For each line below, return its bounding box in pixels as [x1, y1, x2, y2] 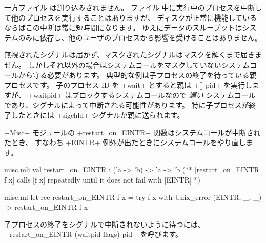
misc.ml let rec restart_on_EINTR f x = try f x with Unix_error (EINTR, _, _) [4, 191, 262, 202]
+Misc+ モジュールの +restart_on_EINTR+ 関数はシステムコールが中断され [4, 127, 261, 137]
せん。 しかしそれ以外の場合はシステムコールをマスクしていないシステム [4, 59, 250, 70]
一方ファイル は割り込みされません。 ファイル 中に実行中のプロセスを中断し [4, 2, 262, 12]
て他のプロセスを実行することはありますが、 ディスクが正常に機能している [4, 12, 257, 23]
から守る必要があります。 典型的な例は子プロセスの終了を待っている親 [18, 69, 257, 80]
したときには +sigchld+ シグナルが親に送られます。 [11, 109, 185, 120]
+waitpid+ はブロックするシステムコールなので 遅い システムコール [28, 89, 256, 100]
